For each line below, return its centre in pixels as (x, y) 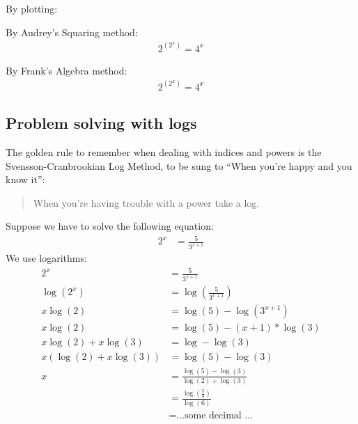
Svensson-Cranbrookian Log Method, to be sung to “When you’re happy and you (179, 165)
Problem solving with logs (101, 123)
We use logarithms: (46, 258)
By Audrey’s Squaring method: (72, 32)
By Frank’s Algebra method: (67, 70)
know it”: (25, 179)
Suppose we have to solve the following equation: (110, 226)
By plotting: (32, 8)
